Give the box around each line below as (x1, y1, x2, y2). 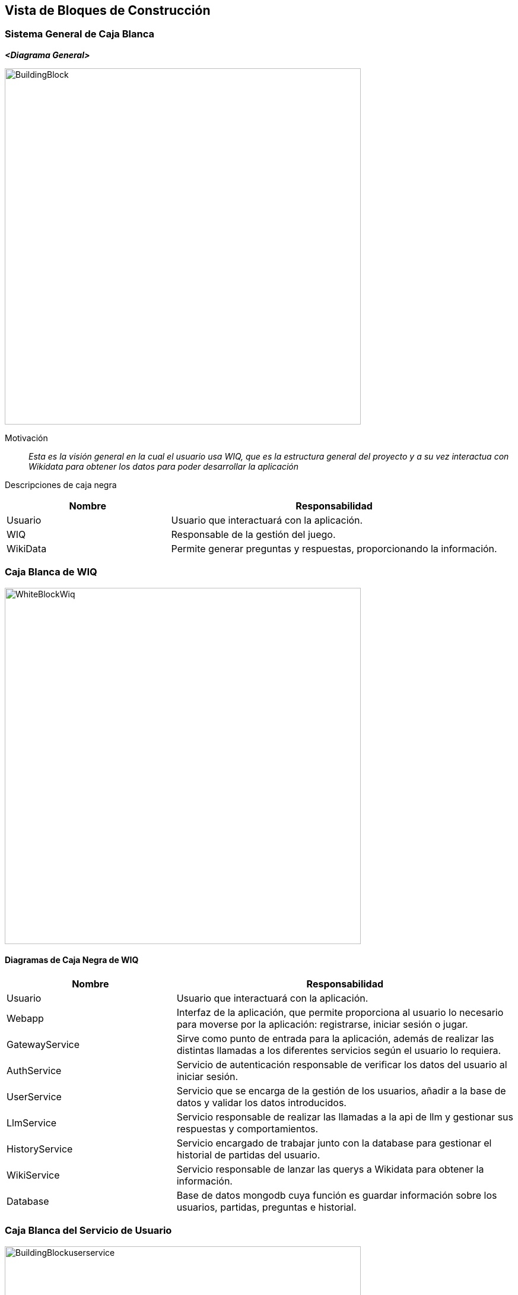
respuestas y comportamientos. (176, 1122, 319, 1135)
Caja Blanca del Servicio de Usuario (5, 1224, 172, 1237)
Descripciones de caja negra (5, 479, 117, 490)
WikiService (7, 1169, 60, 1181)
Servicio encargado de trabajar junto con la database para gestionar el (176, 1136, 492, 1149)
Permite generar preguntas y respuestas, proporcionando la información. (171, 542, 497, 555)
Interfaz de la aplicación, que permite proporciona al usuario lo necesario (176, 1006, 504, 1018)
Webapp (7, 1012, 44, 1024)
